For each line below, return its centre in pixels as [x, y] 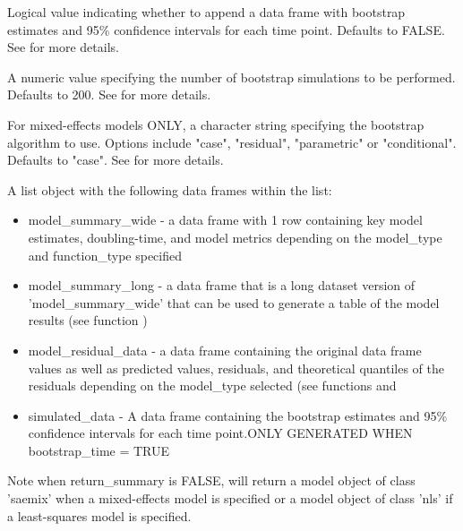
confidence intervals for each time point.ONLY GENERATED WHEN [220, 433]
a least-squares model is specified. [99, 515]
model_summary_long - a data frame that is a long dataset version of [222, 285]
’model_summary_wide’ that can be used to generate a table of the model [234, 302]
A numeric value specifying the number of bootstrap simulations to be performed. [231, 77]
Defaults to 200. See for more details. [109, 94]
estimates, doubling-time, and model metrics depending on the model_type [235, 237]
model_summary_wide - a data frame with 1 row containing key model [225, 220]
